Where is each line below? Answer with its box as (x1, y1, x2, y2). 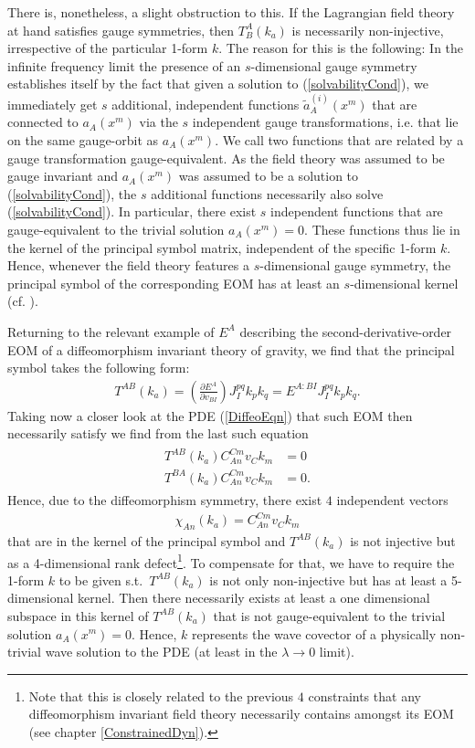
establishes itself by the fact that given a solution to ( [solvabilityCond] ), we (7, 74, 428, 93)
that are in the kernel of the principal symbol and (7, 531, 286, 550)
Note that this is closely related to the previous (28, 686, 294, 705)
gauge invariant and (7, 166, 119, 185)
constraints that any (308, 686, 421, 705)
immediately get (7, 94, 98, 113)
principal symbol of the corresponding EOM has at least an (7, 273, 340, 292)
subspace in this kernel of (7, 606, 149, 625)
